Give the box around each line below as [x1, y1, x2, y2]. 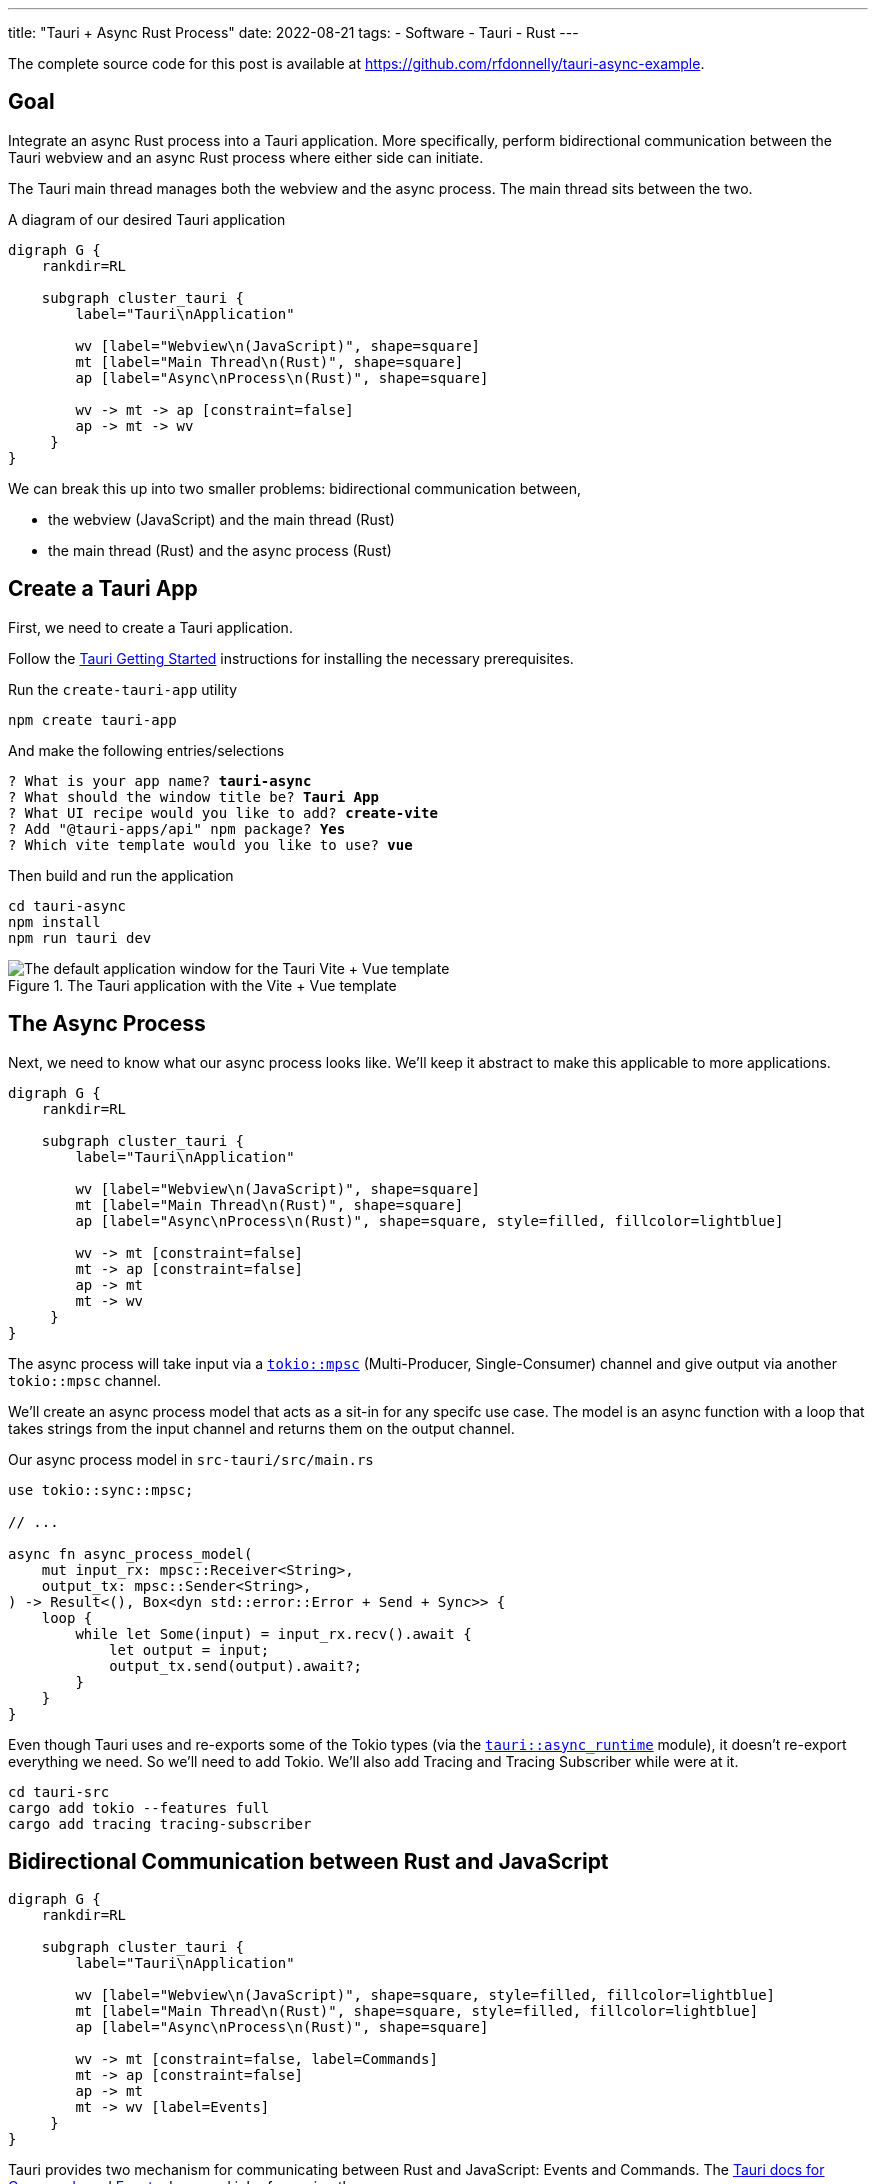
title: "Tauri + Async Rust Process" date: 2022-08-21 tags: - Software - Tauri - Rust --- [8, 24, 579, 41]
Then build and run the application [8, 866, 234, 884]
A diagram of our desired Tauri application [8, 210, 286, 228]
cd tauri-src [8, 1783, 110, 1800]
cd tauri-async [8, 897, 127, 914]
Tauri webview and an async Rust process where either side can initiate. [8, 148, 484, 166]
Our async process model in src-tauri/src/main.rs [8, 1450, 374, 1468]
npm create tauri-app [8, 711, 177, 728]
